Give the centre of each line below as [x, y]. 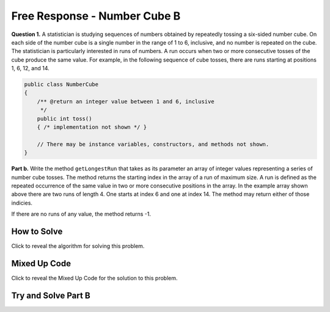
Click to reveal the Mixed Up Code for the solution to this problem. [94, 278]
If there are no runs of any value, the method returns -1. [81, 214]
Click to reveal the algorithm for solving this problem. [78, 246]
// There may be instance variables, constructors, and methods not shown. [153, 144]
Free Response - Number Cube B [96, 16]
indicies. [22, 203]
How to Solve [37, 231]
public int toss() [64, 118]
